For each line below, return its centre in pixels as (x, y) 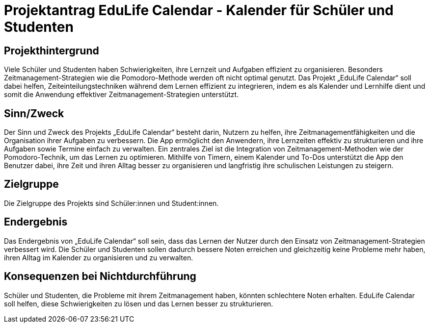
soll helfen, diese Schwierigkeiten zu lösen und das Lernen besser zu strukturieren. (139, 303)
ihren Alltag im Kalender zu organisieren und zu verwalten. (99, 257)
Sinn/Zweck (34, 113)
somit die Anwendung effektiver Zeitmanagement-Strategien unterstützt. (121, 95)
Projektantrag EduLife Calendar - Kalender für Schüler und (199, 10)
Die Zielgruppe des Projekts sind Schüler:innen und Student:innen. (111, 203)
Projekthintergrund (52, 50)
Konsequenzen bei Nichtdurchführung (100, 277)
